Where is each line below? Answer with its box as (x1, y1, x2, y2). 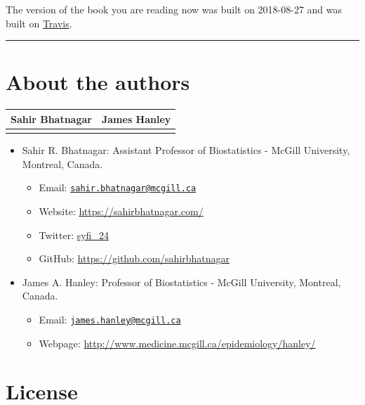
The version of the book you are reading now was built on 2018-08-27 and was (6, 2, 343, 16)
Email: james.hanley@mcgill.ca (39, 311, 181, 326)
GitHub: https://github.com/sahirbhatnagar (39, 251, 230, 266)
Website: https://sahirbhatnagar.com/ (39, 204, 204, 218)
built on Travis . (6, 15, 72, 30)
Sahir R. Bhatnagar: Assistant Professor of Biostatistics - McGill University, (22, 143, 350, 157)
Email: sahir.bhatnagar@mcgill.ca (39, 180, 197, 195)
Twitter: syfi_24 (39, 227, 109, 242)
